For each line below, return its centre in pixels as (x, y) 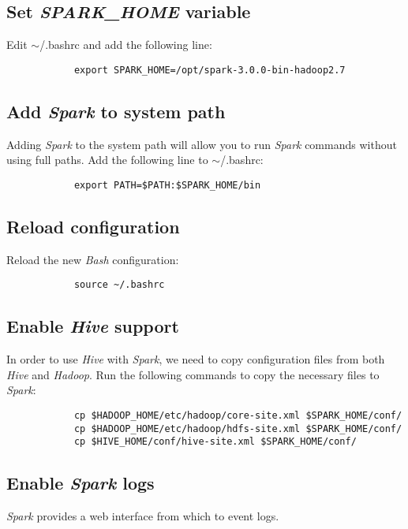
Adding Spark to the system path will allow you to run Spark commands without (202, 144)
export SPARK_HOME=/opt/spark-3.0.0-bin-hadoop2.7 (210, 70)
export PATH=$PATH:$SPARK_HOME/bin (167, 185)
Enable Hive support (93, 326)
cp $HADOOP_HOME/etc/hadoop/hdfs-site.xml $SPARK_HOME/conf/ (238, 428)
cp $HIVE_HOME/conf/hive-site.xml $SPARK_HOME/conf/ (215, 442)
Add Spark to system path (116, 111)
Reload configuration (93, 226)
